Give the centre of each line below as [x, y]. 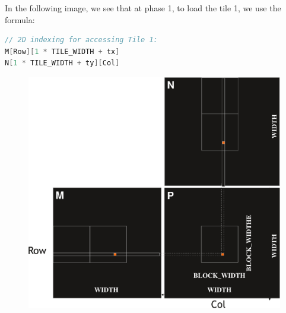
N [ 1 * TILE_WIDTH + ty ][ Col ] [62, 63]
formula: [20, 19]
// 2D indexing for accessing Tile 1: [81, 40]
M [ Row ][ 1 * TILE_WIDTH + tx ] [62, 51]
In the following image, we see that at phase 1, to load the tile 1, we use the [143, 8]
